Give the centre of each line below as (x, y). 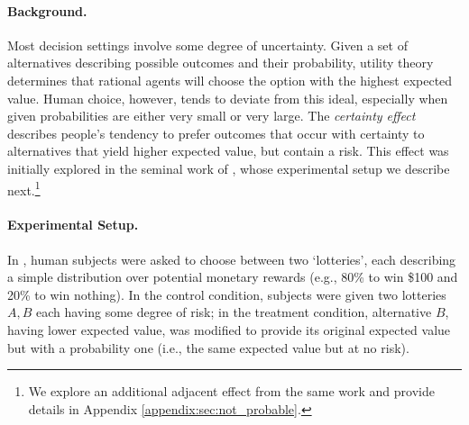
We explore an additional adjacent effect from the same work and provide (231, 391)
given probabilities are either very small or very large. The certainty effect (212, 116)
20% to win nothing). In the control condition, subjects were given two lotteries (227, 294)
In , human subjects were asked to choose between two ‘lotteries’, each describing (232, 259)
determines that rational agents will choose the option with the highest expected (230, 80)
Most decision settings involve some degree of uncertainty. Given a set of (207, 45)
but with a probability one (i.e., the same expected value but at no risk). (208, 347)
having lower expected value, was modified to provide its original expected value (229, 329)
